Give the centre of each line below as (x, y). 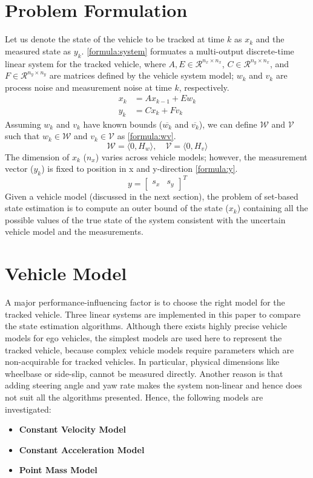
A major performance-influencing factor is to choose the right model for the (145, 302)
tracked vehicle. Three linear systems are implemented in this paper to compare (153, 314)
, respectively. (204, 87)
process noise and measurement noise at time (88, 87)
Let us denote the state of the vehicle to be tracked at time (115, 39)
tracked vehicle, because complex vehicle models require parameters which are (150, 349)
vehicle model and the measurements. (74, 231)
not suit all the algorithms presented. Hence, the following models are (134, 397)
